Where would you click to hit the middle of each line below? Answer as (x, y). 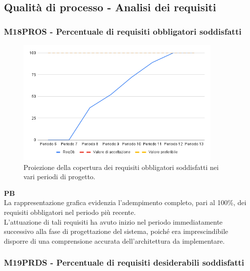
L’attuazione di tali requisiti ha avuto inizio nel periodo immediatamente (113, 221)
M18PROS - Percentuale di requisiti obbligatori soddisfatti (123, 31)
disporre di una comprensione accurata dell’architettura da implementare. (114, 240)
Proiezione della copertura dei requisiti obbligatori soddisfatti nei (121, 167)
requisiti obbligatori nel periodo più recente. (70, 212)
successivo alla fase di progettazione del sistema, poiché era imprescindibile (116, 231)
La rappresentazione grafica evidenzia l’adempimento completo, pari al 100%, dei (125, 202)
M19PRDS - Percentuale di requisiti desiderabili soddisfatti (124, 262)
